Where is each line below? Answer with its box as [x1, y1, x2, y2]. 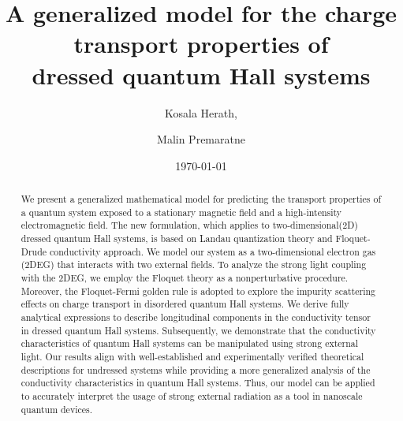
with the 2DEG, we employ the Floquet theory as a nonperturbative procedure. [21, 271, 349, 285]
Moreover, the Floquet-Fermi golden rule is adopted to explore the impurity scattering [21, 284, 376, 297]
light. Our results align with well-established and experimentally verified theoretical [21, 349, 364, 363]
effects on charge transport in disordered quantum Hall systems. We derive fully [21, 297, 349, 311]
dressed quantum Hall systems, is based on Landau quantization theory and [21, 232, 333, 245]
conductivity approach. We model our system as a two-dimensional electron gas [50, 244, 376, 258]
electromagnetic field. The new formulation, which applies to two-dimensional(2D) [21, 218, 358, 232]
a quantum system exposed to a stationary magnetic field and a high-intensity [21, 205, 342, 218]
